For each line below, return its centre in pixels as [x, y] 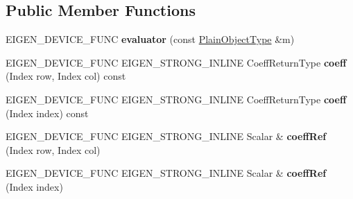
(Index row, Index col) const [66, 76]
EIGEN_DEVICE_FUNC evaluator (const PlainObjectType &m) [150, 39]
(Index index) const [47, 113]
